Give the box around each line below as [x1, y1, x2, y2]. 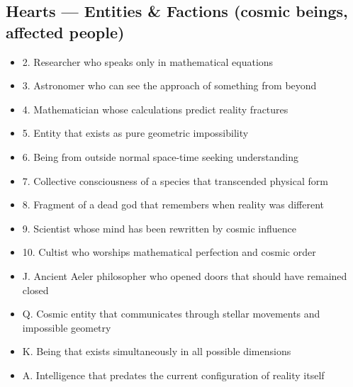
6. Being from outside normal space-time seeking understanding [22, 149, 298, 164]
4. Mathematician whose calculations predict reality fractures [22, 101, 288, 116]
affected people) [6, 21, 125, 43]
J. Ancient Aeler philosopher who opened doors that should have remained [22, 268, 347, 283]
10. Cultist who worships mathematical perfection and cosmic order [22, 245, 316, 259]
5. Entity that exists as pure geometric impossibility [22, 125, 249, 140]
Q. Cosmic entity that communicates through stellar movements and [22, 306, 320, 321]
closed [22, 282, 49, 297]
